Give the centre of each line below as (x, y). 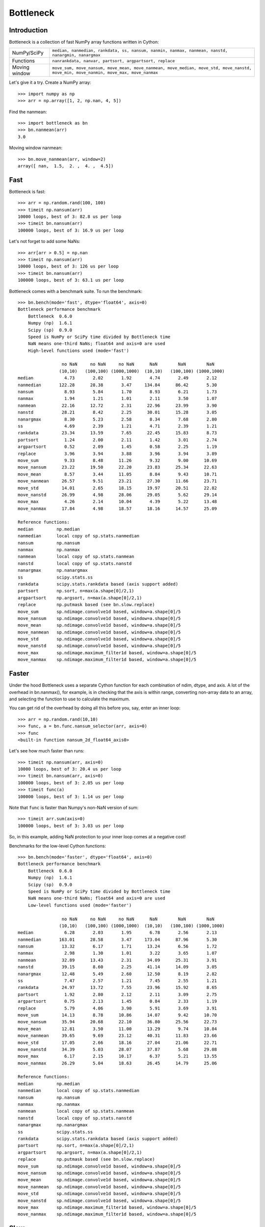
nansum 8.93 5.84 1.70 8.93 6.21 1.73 (118, 392)
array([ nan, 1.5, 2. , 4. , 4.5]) (66, 166)
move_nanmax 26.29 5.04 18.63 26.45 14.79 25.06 (118, 1063)
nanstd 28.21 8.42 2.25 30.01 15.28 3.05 (118, 413)
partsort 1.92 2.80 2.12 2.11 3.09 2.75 (118, 994)
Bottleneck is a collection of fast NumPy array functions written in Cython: (84, 42)
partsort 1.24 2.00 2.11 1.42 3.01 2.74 (118, 440)
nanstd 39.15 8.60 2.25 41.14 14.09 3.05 (118, 967)
